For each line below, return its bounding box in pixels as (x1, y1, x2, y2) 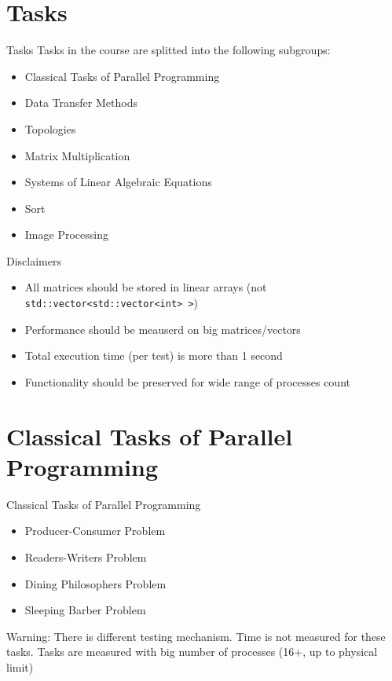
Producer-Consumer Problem (24, 522, 166, 539)
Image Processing (24, 226, 108, 243)
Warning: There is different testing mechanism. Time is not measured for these (6, 628, 386, 644)
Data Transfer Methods (24, 94, 137, 111)
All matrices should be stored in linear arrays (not (24, 279, 267, 295)
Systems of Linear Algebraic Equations (24, 174, 212, 190)
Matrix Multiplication (24, 147, 130, 163)
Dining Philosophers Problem (24, 575, 167, 591)
